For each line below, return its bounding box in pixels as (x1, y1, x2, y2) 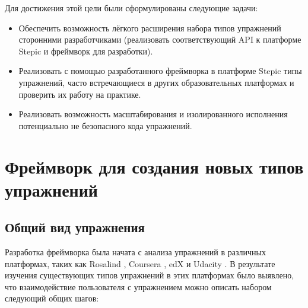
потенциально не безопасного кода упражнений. (18, 119, 192, 131)
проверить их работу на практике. (18, 88, 141, 100)
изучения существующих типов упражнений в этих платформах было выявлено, (5, 269, 294, 281)
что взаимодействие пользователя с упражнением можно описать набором (5, 280, 272, 293)
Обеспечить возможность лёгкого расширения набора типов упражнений (18, 21, 281, 34)
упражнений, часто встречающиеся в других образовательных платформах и (18, 76, 294, 88)
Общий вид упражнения (5, 218, 145, 236)
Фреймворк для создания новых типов (5, 154, 304, 178)
